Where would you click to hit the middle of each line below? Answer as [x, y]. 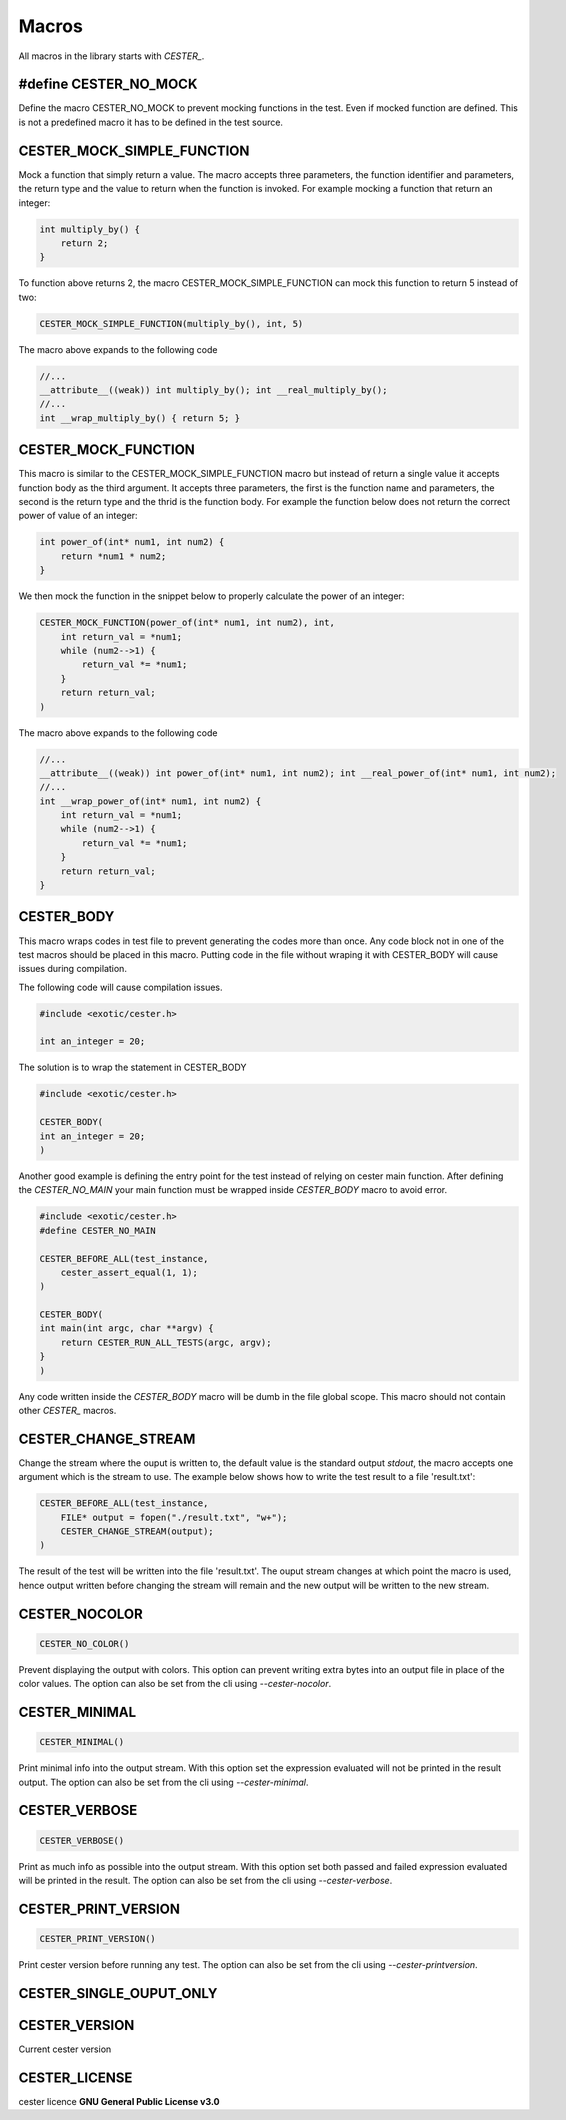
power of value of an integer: [78, 516]
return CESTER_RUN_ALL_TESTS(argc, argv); [166, 1342]
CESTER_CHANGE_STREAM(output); [137, 1531]
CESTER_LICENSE [75, 2077]
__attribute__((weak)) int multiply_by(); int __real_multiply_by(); [213, 390]
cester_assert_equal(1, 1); [129, 1272]
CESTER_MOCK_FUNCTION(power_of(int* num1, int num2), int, [187, 623]
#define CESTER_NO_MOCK [108, 84]
